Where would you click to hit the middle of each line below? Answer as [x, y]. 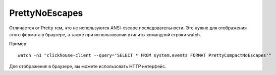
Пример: [18, 44]
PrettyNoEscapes [46, 13]
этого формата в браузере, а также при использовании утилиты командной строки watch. [105, 34]
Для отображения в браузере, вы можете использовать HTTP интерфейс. [88, 67]
